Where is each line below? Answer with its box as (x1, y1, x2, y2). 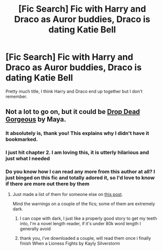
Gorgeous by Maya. (5, 116, 66, 124)
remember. (5, 94, 28, 99)
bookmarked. (5, 136, 38, 143)
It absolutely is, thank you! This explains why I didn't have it (5, 130, 149, 137)
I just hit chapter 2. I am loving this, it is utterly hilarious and (5, 149, 149, 156)
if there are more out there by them (5, 180, 90, 187)
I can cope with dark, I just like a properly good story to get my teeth (19, 215, 157, 221)
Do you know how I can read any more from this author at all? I (5, 168, 155, 175)
